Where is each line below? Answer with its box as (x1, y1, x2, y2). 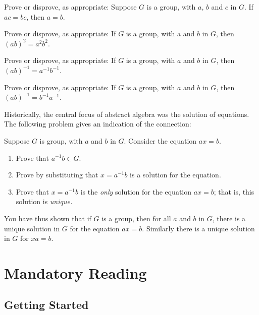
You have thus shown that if (4, 213, 91, 223)
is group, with (39, 135, 83, 146)
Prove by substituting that (16, 169, 98, 180)
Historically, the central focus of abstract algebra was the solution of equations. (4, 108, 249, 119)
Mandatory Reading (4, 262, 147, 283)
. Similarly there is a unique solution (142, 223, 255, 233)
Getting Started (4, 297, 89, 312)
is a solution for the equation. (130, 169, 221, 180)
